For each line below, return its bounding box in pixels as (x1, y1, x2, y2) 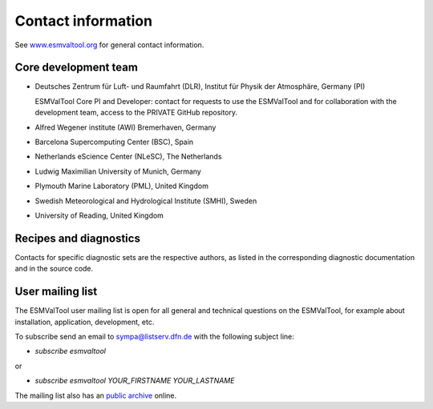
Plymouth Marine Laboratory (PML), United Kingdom (34, 181, 208, 191)
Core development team (14, 61, 138, 74)
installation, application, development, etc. (14, 317, 155, 327)
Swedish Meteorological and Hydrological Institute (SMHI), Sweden (34, 196, 257, 206)
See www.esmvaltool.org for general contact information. (14, 40, 204, 50)
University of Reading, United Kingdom (34, 211, 164, 220)
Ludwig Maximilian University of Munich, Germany (34, 166, 202, 176)
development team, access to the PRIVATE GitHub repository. (34, 108, 238, 118)
